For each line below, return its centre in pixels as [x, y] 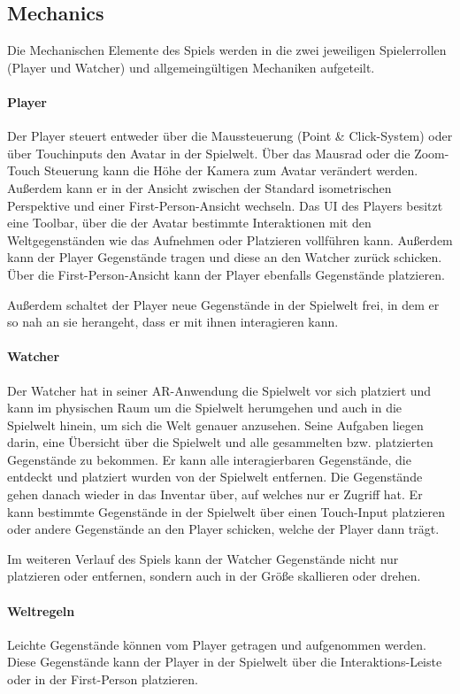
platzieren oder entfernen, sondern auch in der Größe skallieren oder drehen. [214, 576]
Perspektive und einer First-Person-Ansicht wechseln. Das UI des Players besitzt [225, 205]
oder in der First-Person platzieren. [103, 679]
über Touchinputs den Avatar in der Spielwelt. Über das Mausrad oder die [209, 153]
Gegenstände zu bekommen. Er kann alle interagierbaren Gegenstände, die [209, 459]
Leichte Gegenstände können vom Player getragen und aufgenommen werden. [217, 644]
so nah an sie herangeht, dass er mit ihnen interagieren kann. [173, 322]
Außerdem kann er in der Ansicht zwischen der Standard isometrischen [199, 187]
